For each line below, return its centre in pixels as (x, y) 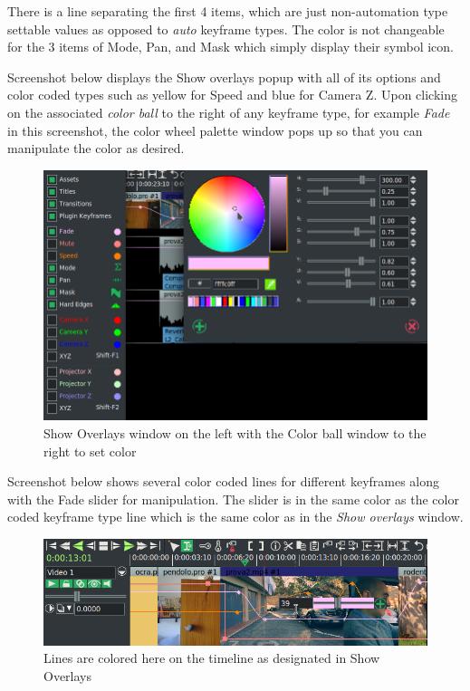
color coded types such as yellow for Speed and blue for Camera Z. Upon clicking (232, 95)
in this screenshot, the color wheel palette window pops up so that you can (215, 130)
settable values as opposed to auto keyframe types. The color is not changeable (226, 29)
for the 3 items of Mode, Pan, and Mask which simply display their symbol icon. (231, 47)
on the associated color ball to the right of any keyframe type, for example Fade (229, 112)
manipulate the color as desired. (96, 148)
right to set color (90, 451)
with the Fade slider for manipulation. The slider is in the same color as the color (233, 499)
